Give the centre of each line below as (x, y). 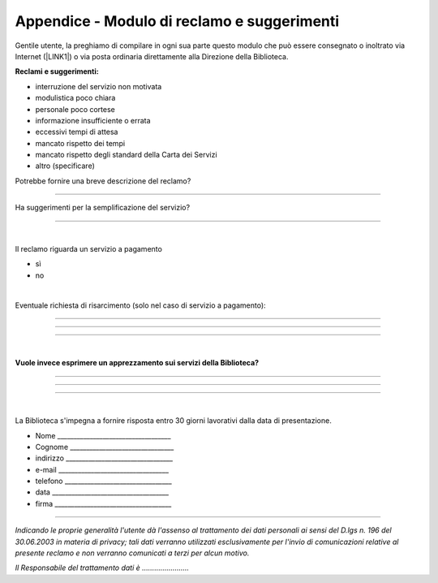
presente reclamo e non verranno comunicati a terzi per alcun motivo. (132, 553)
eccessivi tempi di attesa (77, 132)
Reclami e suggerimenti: (57, 71)
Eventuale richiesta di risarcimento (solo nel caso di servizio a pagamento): (141, 305)
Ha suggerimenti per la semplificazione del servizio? (103, 208)
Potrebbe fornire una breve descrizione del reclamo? (103, 181)
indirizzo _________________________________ (104, 458)
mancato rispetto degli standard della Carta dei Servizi (127, 155)
